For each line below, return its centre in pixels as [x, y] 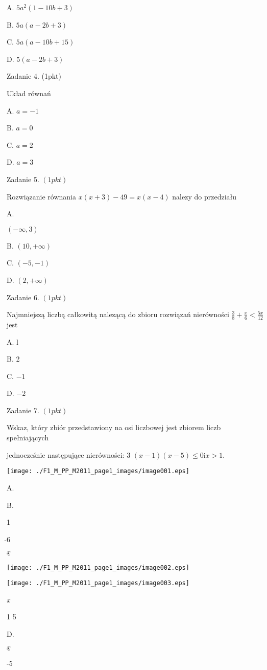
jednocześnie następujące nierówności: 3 [69, 454]
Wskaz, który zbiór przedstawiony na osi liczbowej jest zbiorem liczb [114, 427]
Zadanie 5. [23, 179]
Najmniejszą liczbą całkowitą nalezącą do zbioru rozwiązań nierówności [118, 314]
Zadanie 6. [23, 297]
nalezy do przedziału [204, 196]
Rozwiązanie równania [41, 196]
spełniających [28, 438]
